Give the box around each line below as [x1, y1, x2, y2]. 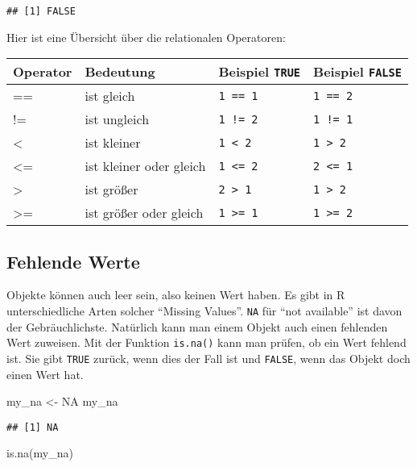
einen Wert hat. [6, 365, 84, 382]
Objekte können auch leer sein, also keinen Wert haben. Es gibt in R [6, 286, 345, 303]
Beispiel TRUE [218, 62, 301, 81]
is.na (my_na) [6, 444, 73, 461]
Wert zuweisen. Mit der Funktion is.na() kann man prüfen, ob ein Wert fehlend [6, 334, 407, 351]
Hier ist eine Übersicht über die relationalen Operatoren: [6, 28, 286, 45]
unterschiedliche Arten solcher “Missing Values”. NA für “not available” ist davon [6, 302, 403, 319]
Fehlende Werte [6, 248, 140, 273]
